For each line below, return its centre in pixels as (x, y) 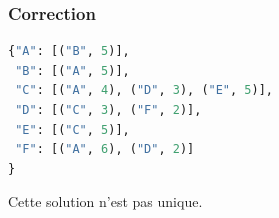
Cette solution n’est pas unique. (105, 201)
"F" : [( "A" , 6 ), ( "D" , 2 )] (105, 149)
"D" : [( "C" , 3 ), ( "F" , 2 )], (108, 110)
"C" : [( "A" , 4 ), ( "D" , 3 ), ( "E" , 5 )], (144, 90)
